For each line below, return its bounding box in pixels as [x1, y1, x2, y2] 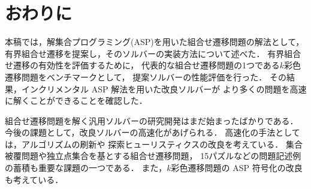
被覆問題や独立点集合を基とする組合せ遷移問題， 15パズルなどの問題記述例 [5, 149, 301, 162]
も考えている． [5, 173, 64, 185]
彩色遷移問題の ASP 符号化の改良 [171, 161, 303, 174]
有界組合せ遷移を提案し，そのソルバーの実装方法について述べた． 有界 [5, 47, 285, 59]
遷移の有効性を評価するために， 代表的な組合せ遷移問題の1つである [13, 59, 280, 71]
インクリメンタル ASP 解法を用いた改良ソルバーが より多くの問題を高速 [21, 82, 307, 95]
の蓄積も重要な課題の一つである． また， [5, 161, 167, 174]
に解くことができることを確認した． [5, 94, 147, 107]
